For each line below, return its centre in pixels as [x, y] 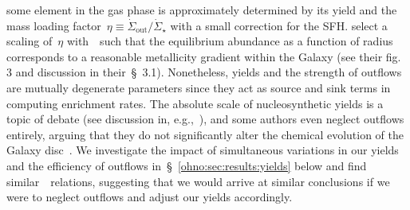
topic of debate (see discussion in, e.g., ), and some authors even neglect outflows [205, 119]
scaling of [30, 41]
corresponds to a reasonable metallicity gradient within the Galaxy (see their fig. [204, 56]
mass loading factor [54, 25]
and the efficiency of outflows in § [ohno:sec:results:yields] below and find [187, 165]
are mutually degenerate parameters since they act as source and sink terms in [199, 87]
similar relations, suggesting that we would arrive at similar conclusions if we [198, 181]
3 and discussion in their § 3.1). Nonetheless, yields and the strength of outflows [204, 72]
